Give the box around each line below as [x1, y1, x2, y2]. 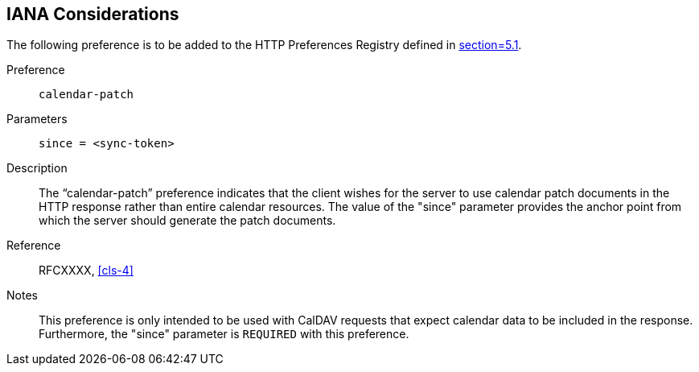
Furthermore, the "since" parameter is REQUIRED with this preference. [39, 327, 409, 341]
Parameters [6, 112, 68, 126]
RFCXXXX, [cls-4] [39, 263, 134, 278]
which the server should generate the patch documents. [39, 213, 336, 228]
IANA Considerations [6, 4, 179, 24]
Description [6, 161, 68, 176]
